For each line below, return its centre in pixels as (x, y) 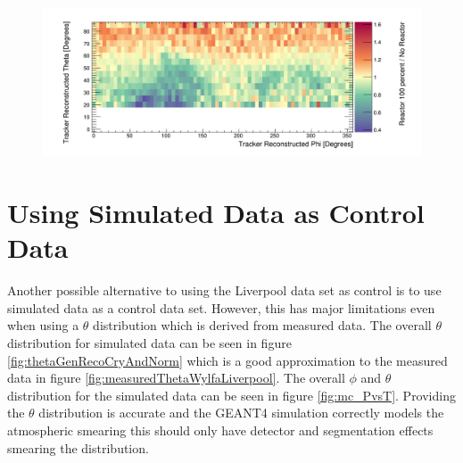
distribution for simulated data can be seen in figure (149, 342)
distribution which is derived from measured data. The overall (262, 325)
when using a (43, 325)
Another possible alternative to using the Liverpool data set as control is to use (224, 290)
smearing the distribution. (78, 447)
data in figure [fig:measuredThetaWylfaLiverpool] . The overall (176, 378)
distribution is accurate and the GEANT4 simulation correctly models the (241, 413)
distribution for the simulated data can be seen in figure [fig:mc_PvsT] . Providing (231, 395)
